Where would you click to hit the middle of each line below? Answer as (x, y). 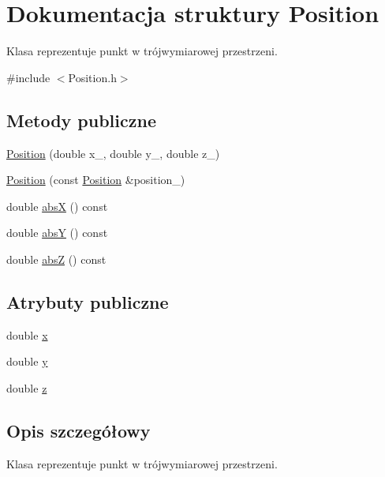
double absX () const (57, 206)
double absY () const (57, 233)
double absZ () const (56, 259)
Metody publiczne (81, 120)
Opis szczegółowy (78, 430)
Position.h (92, 77)
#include (28, 77)
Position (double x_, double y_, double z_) (113, 153)
